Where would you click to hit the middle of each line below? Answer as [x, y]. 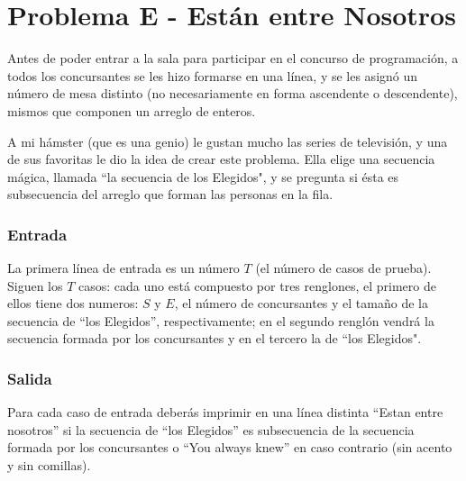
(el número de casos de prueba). [343, 268]
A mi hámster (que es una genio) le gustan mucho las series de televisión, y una [228, 141]
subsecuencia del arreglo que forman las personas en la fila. [170, 194]
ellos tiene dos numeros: [73, 303]
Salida [30, 378]
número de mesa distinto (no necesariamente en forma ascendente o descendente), [233, 93]
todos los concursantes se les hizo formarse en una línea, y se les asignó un [213, 75]
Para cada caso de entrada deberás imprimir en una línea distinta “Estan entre [225, 412]
